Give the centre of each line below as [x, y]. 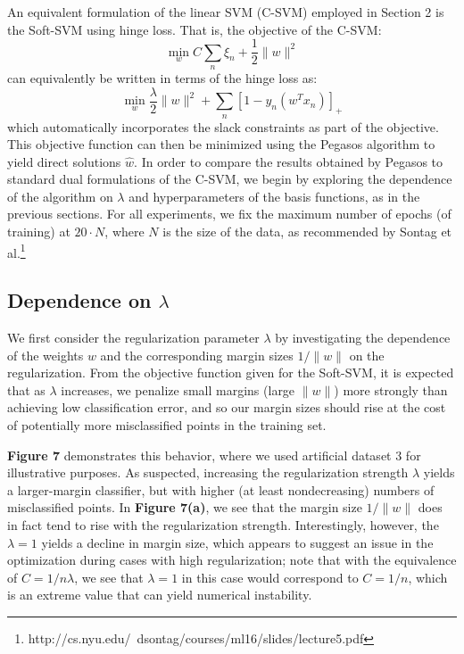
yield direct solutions [64, 161]
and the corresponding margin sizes [197, 355]
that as [26, 389]
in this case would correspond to [270, 577]
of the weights [46, 355]
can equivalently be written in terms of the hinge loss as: [162, 78]
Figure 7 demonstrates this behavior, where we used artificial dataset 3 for [214, 455]
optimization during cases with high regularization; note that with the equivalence [232, 560]
